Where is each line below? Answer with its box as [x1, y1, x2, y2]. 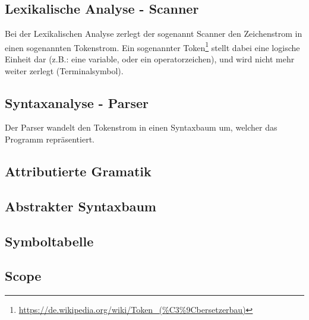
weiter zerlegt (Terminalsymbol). [5, 64, 124, 77]
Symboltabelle [5, 232, 94, 250]
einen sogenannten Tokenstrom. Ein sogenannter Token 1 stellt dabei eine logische [5, 39, 300, 53]
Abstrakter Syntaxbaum [5, 197, 156, 215]
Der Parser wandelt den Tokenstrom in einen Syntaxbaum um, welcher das [5, 121, 278, 134]
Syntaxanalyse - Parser [5, 93, 149, 112]
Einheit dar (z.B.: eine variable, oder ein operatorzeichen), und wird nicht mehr [5, 53, 295, 65]
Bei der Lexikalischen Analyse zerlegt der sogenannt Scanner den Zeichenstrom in [5, 27, 302, 40]
